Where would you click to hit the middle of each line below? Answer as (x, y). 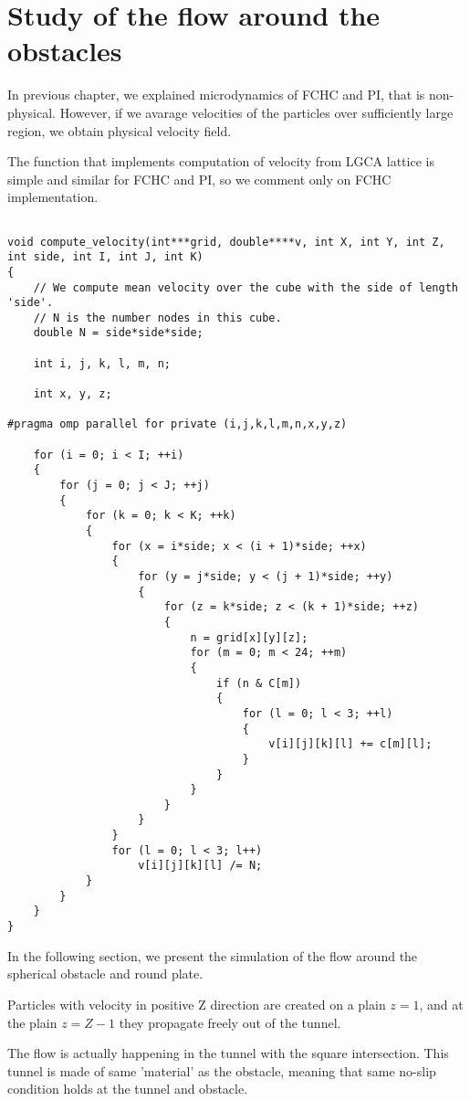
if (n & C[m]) (259, 683)
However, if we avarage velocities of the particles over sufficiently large (256, 112)
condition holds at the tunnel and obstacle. (128, 1089)
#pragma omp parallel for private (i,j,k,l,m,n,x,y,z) (178, 424)
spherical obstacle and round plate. (105, 974)
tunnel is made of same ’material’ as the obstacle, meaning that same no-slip (222, 1070)
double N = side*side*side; (118, 333)
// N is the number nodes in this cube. (157, 318)
